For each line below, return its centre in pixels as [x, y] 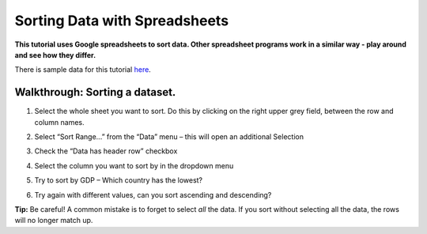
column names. [59, 122]
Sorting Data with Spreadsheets [122, 21]
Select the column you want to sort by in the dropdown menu [134, 165]
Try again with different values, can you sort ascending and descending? [153, 194]
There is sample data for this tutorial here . [83, 70]
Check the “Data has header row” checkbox [106, 151]
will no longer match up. [54, 221]
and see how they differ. [55, 55]
